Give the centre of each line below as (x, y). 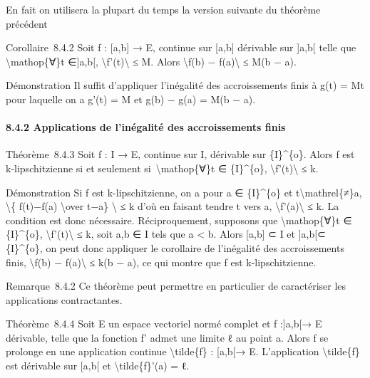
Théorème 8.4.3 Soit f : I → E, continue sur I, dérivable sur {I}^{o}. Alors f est (180, 154)
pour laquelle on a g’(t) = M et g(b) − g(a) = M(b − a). (131, 99)
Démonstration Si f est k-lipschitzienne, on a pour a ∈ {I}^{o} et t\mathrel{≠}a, (184, 192)
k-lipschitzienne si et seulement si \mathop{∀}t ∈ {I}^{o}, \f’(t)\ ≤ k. (162, 168)
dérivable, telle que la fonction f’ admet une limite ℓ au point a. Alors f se (167, 337)
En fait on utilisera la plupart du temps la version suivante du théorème (163, 9)
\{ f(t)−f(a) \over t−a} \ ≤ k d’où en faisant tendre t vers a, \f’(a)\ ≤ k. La (173, 206)
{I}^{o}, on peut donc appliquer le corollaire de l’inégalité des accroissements (175, 247)
